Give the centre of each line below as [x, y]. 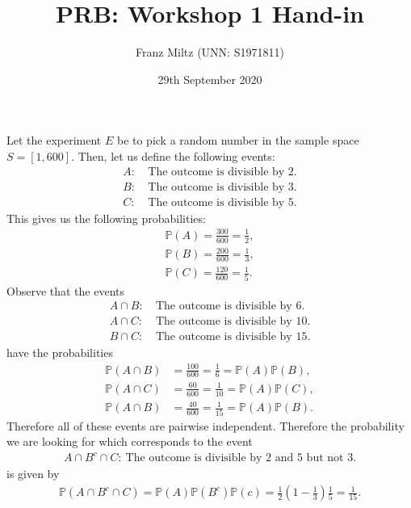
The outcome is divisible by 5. [222, 202]
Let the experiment [54, 140]
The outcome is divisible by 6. [230, 306]
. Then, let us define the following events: [173, 155]
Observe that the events [66, 290]
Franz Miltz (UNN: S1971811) [210, 52]
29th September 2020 [210, 79]
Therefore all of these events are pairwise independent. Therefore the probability [205, 425]
